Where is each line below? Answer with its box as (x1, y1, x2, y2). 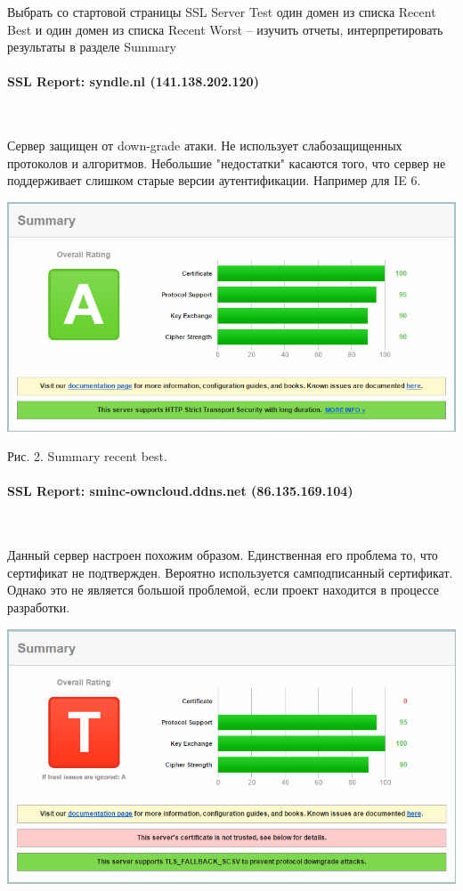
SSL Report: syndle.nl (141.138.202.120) (7, 72, 259, 91)
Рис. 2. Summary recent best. (7, 447, 167, 466)
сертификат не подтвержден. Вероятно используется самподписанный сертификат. (7, 563, 453, 581)
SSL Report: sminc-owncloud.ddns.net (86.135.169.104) (7, 482, 353, 500)
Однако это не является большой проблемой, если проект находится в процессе (7, 580, 440, 599)
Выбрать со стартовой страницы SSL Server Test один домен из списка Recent (7, 3, 436, 20)
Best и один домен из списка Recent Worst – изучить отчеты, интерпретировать (7, 20, 443, 38)
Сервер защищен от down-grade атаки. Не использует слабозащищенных (7, 136, 402, 155)
